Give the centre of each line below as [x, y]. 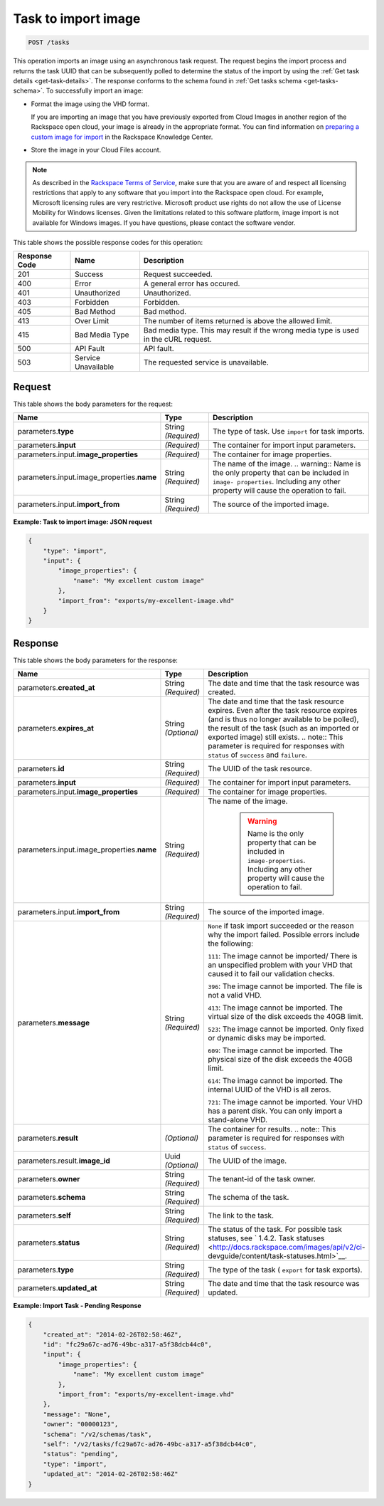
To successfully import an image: [95, 91]
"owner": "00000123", [81, 1424]
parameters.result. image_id [64, 1161]
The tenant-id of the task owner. [262, 1179]
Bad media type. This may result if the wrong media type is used [251, 330]
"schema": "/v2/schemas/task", [97, 1434]
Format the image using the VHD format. [90, 104]
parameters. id [41, 769]
